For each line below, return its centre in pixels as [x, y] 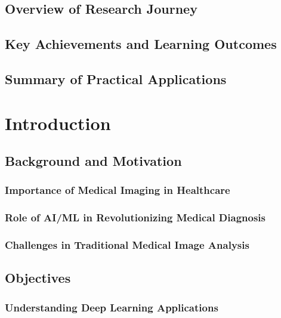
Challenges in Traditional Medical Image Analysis [127, 245]
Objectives [38, 278]
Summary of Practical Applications [116, 78]
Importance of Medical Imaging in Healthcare [118, 190]
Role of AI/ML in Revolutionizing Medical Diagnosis [135, 217]
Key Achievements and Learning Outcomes [141, 44]
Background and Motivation [93, 161]
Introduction [58, 123]
